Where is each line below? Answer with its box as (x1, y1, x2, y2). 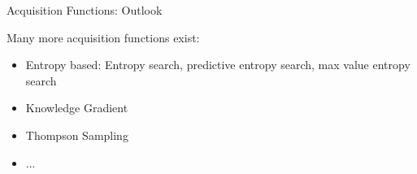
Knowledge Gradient (25, 99, 128, 116)
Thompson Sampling (25, 126, 128, 143)
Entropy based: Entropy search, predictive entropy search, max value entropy (25, 56, 410, 73)
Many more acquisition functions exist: (7, 28, 200, 46)
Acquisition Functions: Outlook (7, 2, 163, 18)
